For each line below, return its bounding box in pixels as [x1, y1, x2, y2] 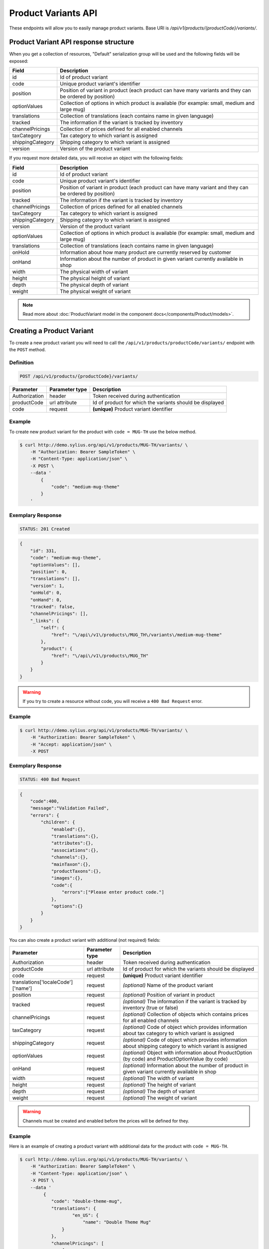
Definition [9, 359, 34, 366]
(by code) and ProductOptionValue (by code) [123, 1056, 228, 1063]
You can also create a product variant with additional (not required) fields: [9, 937, 160, 943]
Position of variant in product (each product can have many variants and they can [60, 87, 251, 94]
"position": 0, [30, 569, 67, 575]
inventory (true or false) [123, 1004, 179, 1011]
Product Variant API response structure [9, 38, 134, 46]
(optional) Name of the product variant [123, 982, 214, 989]
